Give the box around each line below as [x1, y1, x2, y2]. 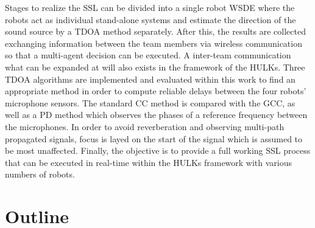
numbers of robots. [5, 168, 75, 181]
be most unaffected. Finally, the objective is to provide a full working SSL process [5, 144, 311, 157]
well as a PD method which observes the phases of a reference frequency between [5, 108, 308, 121]
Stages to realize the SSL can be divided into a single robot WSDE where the [5, 1, 295, 13]
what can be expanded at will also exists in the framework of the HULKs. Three [5, 60, 305, 73]
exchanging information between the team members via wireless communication [5, 36, 302, 49]
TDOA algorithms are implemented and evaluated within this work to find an [5, 72, 296, 85]
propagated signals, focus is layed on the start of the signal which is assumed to [5, 132, 303, 145]
